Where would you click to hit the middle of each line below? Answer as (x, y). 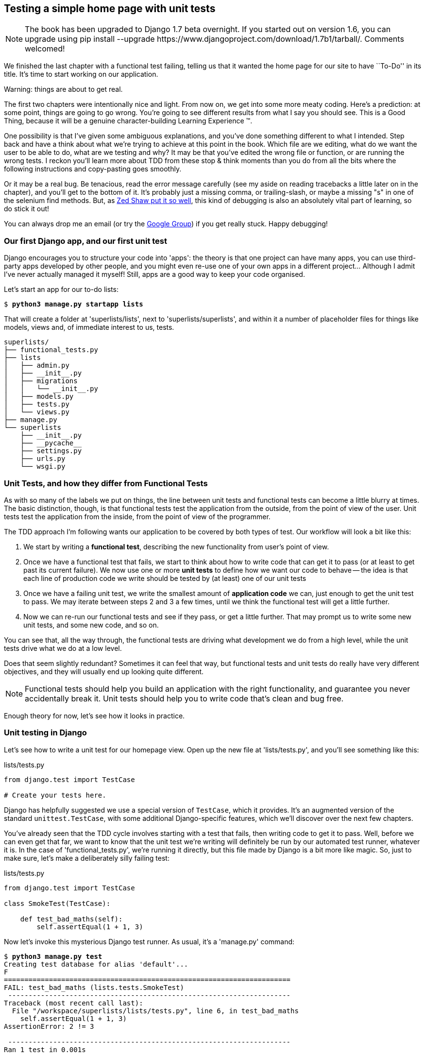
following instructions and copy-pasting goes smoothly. (93, 169)
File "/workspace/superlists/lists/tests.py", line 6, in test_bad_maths (155, 1011)
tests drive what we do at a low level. (63, 648)
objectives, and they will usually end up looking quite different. (104, 671)
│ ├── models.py (39, 397)
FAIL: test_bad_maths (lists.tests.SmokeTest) (94, 987)
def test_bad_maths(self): (71, 919)
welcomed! (45, 49)
